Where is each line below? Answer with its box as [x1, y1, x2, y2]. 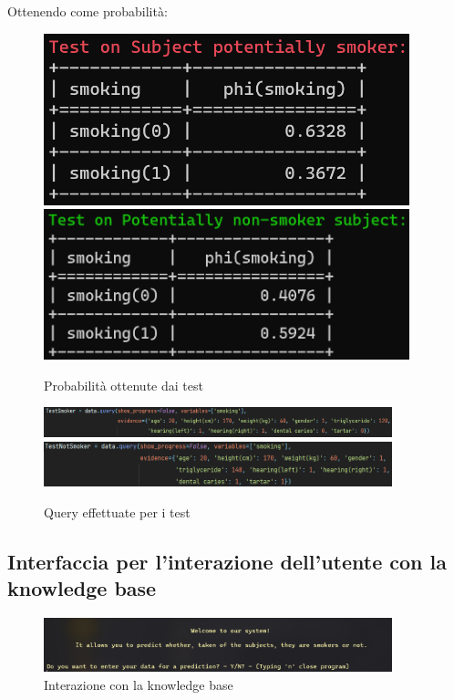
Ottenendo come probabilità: [7, 2, 168, 20]
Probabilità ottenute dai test [44, 375, 203, 394]
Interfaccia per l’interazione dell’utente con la [7, 547, 447, 575]
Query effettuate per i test [44, 502, 191, 521]
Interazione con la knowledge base [44, 674, 233, 694]
